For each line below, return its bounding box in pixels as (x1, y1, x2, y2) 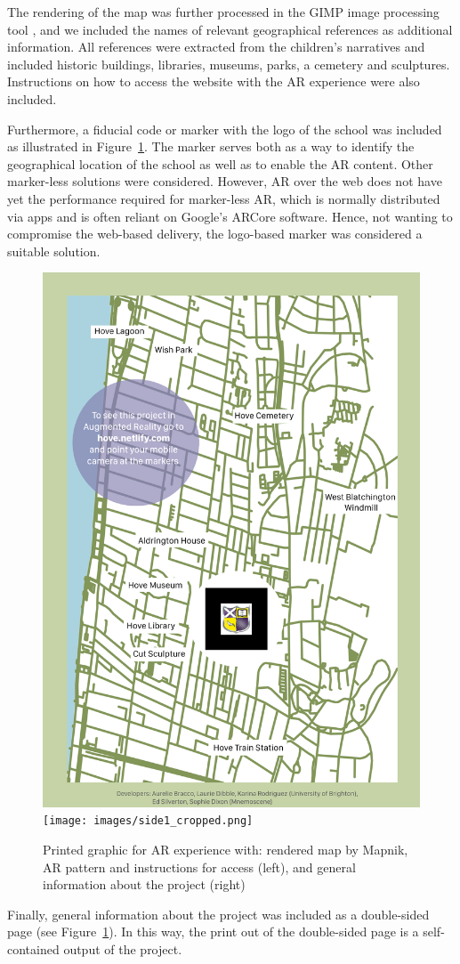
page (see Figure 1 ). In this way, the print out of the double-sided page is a (7, 922, 419, 941)
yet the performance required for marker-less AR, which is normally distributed (7, 189, 440, 207)
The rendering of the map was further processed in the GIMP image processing (7, 3, 440, 20)
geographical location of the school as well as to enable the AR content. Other (7, 154, 433, 173)
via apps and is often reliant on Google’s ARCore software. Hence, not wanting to (7, 207, 453, 225)
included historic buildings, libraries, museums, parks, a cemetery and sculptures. (7, 54, 450, 73)
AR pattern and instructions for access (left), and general (43, 857, 356, 876)
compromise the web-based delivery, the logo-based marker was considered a (7, 224, 423, 243)
